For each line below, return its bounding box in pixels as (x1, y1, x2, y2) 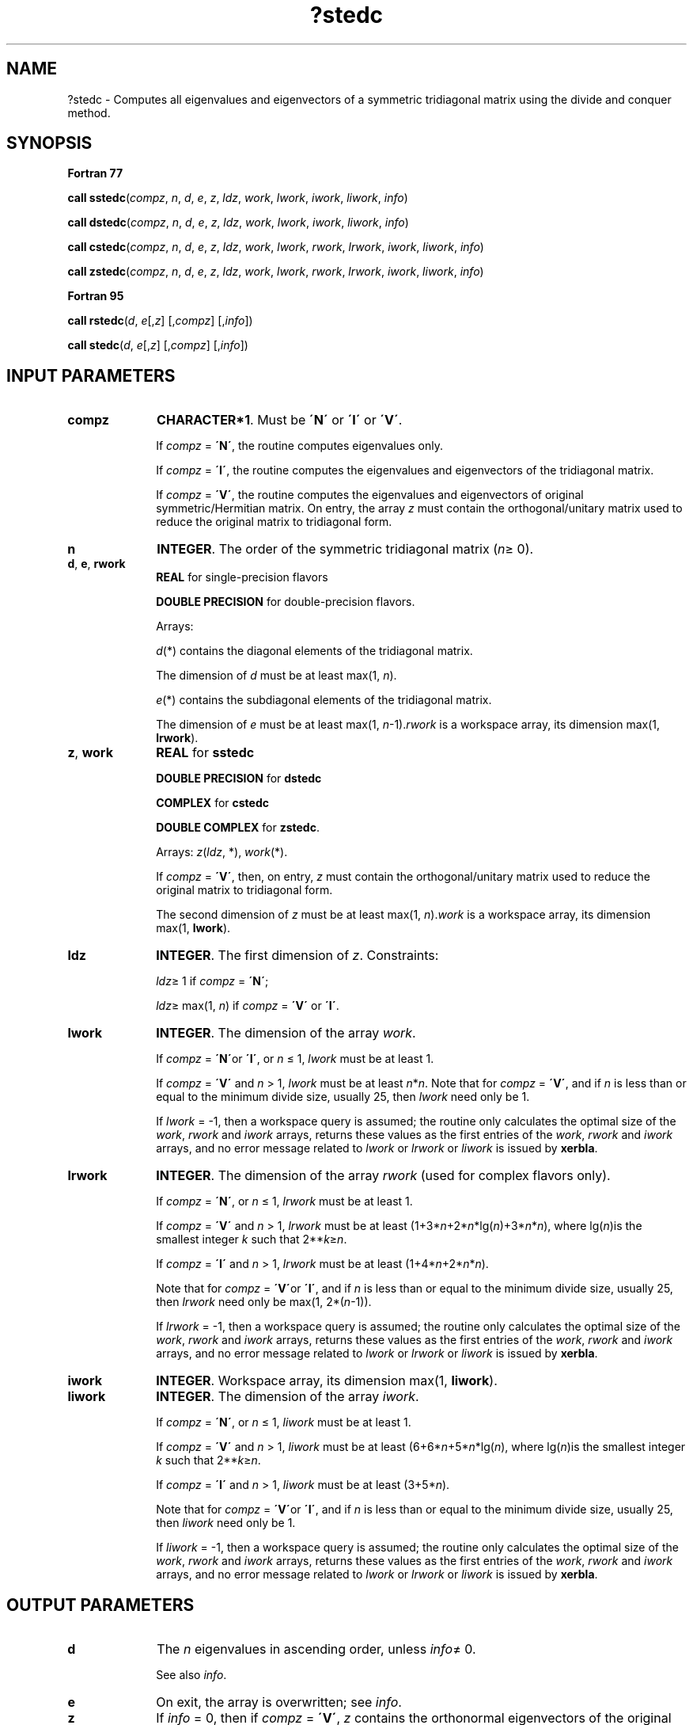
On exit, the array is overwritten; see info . (156, 1694, 402, 1711)
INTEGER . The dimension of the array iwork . (156, 1388, 419, 1405)
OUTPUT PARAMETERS (6, 1594, 195, 1615)
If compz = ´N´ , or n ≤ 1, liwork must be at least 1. (156, 1415, 411, 1430)
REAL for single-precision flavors (156, 570, 328, 585)
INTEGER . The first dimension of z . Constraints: (156, 947, 439, 964)
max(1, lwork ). (156, 921, 231, 935)
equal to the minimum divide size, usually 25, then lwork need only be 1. (156, 1090, 530, 1104)
